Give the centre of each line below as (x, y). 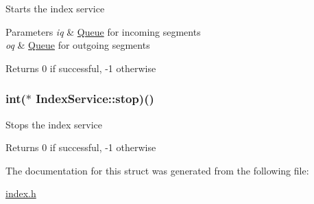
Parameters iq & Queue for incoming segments (103, 31)
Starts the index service (55, 8)
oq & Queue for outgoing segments (78, 45)
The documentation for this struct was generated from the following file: (157, 170)
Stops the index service (54, 124)
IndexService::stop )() (95, 99)
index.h (21, 193)
